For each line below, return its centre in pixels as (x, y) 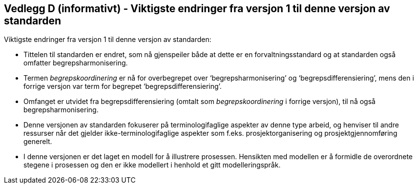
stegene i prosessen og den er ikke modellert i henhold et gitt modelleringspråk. (152, 165)
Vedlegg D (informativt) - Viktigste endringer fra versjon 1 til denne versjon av (197, 9)
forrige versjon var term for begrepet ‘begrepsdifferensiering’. (123, 86)
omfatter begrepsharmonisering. (76, 63)
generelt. (38, 142)
